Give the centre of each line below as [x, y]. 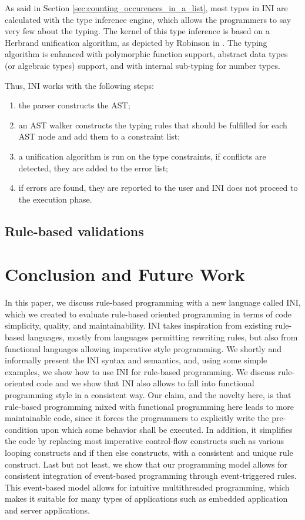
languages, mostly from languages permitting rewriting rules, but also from [162, 337]
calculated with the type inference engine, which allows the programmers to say [148, 19]
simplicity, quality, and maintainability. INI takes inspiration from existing [139, 325]
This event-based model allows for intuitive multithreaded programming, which [147, 487]
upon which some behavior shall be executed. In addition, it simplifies [167, 429]
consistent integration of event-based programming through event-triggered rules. [151, 476]
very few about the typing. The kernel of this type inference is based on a [137, 31]
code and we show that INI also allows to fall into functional [145, 383]
